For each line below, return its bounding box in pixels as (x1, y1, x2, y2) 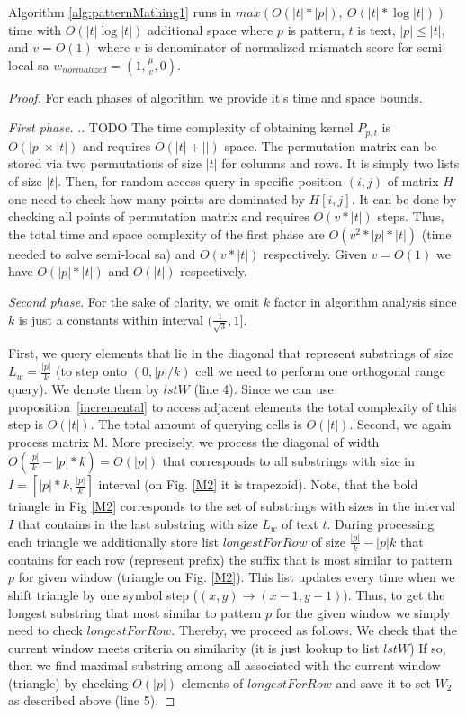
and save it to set (336, 673, 431, 692)
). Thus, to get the (343, 585, 445, 604)
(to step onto (56, 362, 128, 380)
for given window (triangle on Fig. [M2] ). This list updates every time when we (18, 568, 455, 586)
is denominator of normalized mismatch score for (144, 38, 414, 57)
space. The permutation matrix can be (224, 136, 437, 155)
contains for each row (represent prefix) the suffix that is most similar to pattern (8, 550, 453, 568)
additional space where (147, 20, 273, 39)
